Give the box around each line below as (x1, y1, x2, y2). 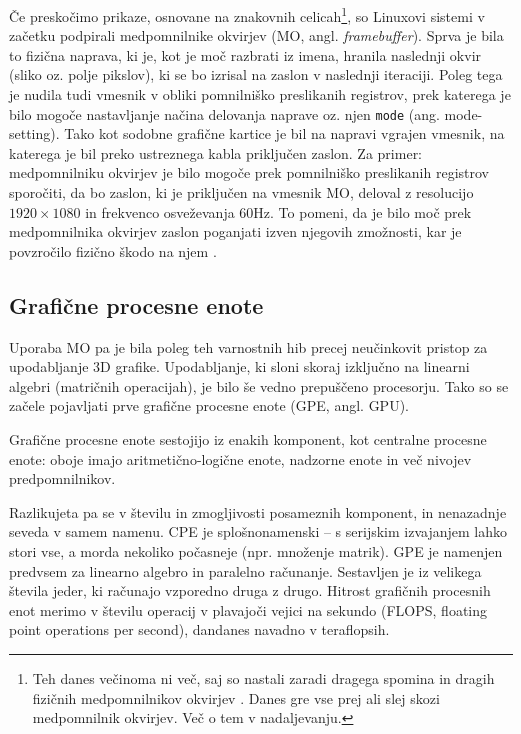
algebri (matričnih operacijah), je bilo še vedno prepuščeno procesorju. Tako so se (9, 375, 509, 396)
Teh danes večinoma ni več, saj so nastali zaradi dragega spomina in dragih (32, 667, 495, 688)
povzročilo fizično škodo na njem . (9, 240, 217, 261)
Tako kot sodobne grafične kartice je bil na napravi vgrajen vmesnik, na (64, 123, 505, 144)
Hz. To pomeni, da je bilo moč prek (253, 201, 472, 222)
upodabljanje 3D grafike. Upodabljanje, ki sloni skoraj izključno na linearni (9, 356, 470, 377)
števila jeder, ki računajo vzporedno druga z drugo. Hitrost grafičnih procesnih (9, 580, 491, 601)
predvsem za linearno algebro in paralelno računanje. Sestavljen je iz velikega (9, 560, 482, 581)
